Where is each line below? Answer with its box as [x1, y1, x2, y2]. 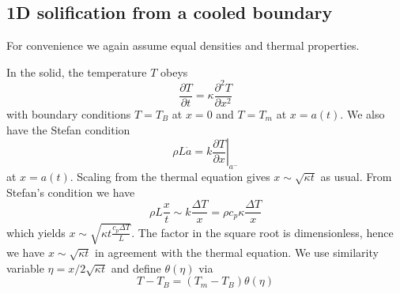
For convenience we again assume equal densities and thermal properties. [6, 37, 360, 54]
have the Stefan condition [6, 121, 130, 138]
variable [6, 259, 44, 276]
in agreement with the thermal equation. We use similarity [95, 243, 379, 260]
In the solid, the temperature [6, 63, 147, 80]
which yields [6, 224, 66, 240]
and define [111, 259, 161, 276]
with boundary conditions [6, 105, 131, 122]
